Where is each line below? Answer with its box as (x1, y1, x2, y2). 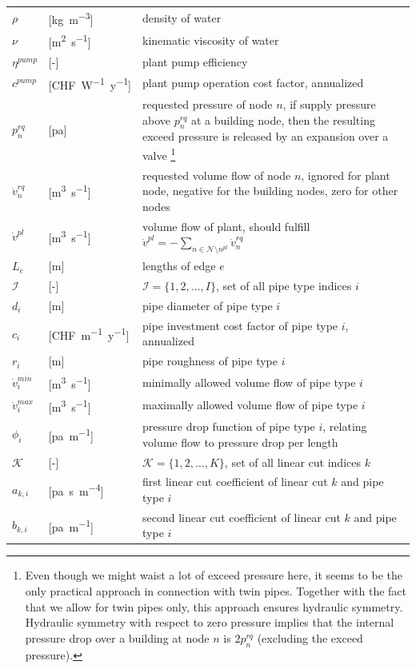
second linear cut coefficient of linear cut (142, 508, 341, 525)
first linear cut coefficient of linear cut (142, 473, 328, 490)
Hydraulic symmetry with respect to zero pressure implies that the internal (25, 614, 394, 631)
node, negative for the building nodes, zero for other (142, 182, 398, 199)
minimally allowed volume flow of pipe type (142, 373, 356, 390)
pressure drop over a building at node (25, 629, 210, 646)
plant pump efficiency (142, 53, 248, 70)
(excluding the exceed (257, 629, 363, 646)
